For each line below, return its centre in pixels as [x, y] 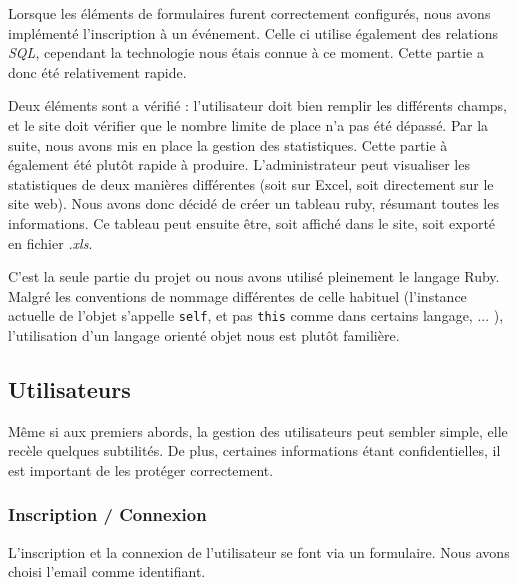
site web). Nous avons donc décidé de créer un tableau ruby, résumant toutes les [253, 203]
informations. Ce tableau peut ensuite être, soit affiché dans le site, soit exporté [252, 222]
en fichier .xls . [50, 242]
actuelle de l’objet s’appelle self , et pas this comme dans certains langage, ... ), [256, 315]
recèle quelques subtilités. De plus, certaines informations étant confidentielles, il [254, 450]
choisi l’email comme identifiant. [107, 571]
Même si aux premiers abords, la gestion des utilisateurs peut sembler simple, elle [258, 430]
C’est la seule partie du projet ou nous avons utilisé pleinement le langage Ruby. [254, 276]
